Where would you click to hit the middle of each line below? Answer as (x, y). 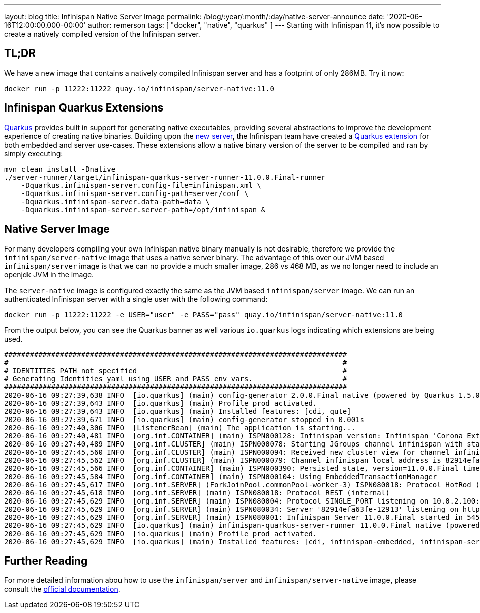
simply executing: (34, 153)
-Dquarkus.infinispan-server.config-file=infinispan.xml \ (141, 185)
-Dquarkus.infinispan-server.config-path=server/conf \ (135, 193)
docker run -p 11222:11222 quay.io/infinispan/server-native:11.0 (139, 88)
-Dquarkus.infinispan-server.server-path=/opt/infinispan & (143, 210)
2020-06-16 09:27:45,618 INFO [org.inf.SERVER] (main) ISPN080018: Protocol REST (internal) (197, 493)
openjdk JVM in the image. (49, 274)
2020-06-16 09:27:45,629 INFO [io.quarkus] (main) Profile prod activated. (161, 533)
